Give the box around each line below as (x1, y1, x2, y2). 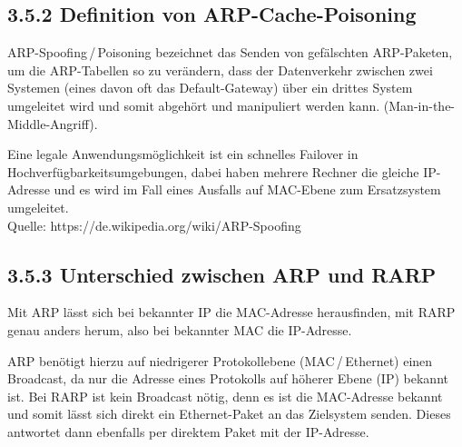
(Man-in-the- (383, 95, 456, 114)
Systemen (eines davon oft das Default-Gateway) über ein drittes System (7, 78, 413, 97)
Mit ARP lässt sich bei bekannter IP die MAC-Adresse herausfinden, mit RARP (7, 303, 456, 322)
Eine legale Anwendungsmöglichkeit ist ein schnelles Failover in (7, 144, 359, 164)
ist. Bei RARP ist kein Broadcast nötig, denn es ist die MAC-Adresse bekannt (7, 386, 443, 405)
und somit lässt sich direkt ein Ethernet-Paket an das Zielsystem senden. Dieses (7, 404, 451, 423)
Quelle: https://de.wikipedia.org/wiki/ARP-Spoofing (7, 215, 301, 234)
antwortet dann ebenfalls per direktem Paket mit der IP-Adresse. (7, 422, 369, 441)
